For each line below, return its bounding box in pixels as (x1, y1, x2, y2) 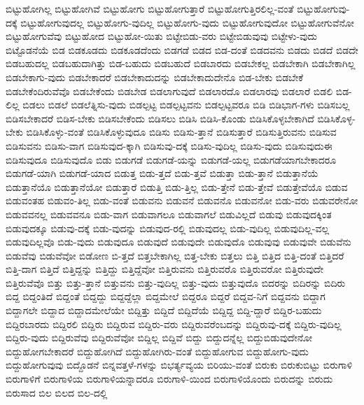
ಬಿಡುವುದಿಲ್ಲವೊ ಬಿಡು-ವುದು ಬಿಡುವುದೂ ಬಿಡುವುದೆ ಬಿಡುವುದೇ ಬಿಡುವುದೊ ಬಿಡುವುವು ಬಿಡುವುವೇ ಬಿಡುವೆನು (6, 234, 351, 249)
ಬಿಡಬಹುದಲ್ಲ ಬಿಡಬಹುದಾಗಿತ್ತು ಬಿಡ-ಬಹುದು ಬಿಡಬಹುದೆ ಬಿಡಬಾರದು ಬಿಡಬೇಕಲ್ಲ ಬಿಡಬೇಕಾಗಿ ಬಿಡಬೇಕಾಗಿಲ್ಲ (6, 56, 356, 71)
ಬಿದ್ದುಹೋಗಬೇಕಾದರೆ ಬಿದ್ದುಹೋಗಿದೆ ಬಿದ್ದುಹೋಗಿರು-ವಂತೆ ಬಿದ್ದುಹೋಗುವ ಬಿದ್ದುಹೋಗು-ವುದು (6, 343, 309, 358)
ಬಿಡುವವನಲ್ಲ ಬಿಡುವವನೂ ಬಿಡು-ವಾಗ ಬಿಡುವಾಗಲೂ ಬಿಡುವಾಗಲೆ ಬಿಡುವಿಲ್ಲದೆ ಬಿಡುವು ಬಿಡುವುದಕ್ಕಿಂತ (6, 206, 332, 221)
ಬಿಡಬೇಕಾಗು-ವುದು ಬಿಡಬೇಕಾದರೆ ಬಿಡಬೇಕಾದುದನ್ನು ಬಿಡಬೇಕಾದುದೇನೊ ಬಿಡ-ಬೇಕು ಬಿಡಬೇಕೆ (6, 69, 304, 84)
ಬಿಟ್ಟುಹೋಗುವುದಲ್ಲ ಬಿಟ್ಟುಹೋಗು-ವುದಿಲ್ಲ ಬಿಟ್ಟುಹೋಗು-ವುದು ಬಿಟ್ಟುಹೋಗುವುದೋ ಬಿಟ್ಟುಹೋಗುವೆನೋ (20, 15, 354, 29)
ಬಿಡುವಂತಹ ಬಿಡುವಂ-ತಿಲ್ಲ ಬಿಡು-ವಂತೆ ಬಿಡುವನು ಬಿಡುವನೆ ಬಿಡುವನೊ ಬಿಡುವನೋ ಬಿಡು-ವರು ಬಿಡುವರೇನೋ (6, 193, 358, 208)
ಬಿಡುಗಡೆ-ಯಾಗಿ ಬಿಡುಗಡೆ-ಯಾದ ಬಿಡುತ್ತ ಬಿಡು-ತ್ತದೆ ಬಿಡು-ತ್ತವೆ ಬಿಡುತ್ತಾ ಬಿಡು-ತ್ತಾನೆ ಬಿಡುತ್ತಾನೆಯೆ (6, 166, 318, 180)
